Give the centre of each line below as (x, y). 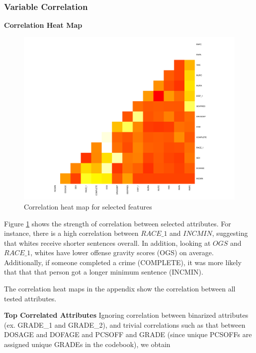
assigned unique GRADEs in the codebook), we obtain (87, 344)
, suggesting (230, 233)
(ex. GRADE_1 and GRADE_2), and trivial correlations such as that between (125, 324)
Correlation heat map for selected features (88, 206)
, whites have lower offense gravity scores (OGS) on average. (122, 252)
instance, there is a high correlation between (71, 233)
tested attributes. (30, 298)
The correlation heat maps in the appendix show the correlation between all (120, 289)
